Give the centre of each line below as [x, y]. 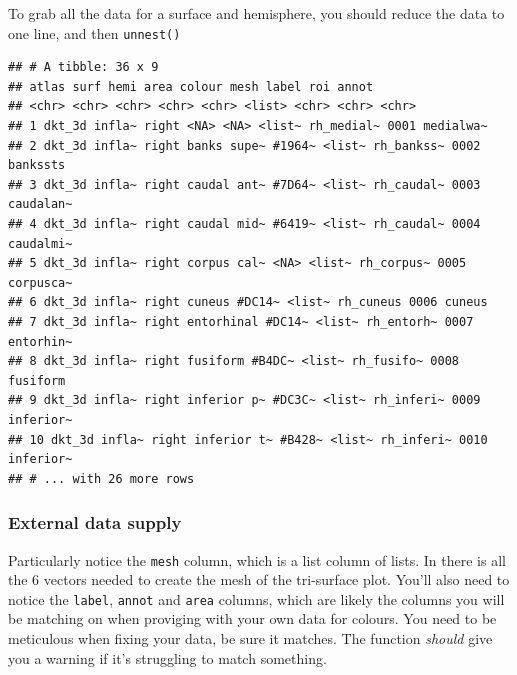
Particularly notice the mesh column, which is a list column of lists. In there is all [257, 559]
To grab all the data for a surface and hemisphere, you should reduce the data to [256, 13]
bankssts [37, 165]
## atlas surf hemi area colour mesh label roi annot [191, 86]
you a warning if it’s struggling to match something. [167, 657]
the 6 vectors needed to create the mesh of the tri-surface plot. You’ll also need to [259, 579]
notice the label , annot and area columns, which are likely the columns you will [256, 598]
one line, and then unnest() [94, 32]
